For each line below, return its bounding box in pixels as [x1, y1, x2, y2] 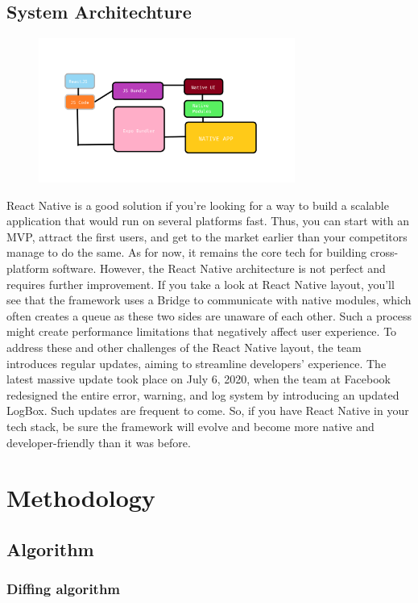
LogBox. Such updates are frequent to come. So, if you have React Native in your [6, 402, 409, 419]
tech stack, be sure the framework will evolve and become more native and [6, 417, 375, 434]
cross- [370, 244, 399, 261]
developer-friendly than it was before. [6, 433, 191, 450]
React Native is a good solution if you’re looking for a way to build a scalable [6, 196, 389, 213]
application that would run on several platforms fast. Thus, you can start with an [6, 212, 409, 229]
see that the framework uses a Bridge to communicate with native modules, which [6, 291, 412, 308]
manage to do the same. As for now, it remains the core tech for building [6, 244, 367, 261]
